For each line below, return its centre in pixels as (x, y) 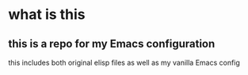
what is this (47, 15)
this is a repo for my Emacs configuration (112, 44)
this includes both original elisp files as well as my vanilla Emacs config (124, 62)
